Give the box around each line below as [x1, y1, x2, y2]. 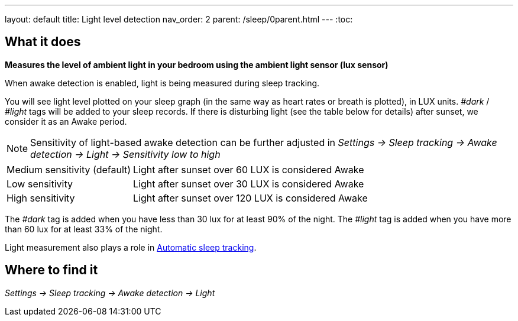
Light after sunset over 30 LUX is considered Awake [133, 177, 364, 190]
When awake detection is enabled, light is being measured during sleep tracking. [5, 77, 320, 88]
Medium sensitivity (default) [7, 163, 131, 176]
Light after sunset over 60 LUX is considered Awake [133, 163, 364, 176]
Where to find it [5, 262, 98, 278]
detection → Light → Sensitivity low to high [30, 148, 221, 160]
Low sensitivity [7, 177, 73, 190]
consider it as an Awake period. [5, 116, 127, 127]
